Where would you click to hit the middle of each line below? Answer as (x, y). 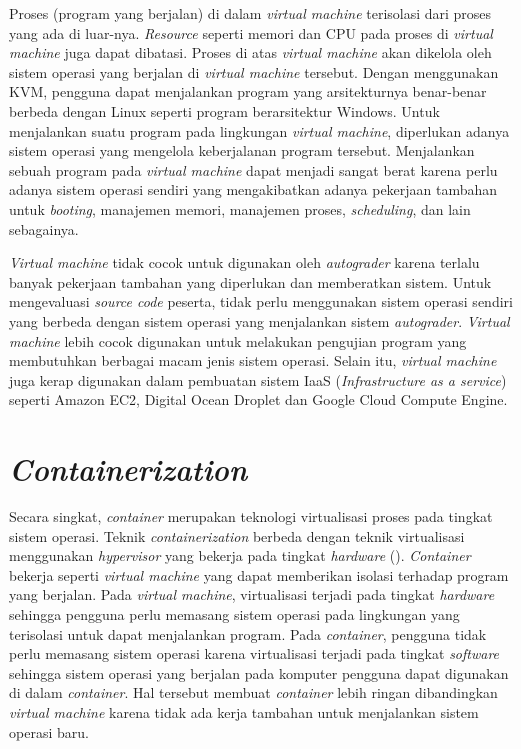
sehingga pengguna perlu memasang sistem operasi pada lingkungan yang (234, 613)
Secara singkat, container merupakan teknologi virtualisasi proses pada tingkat (251, 516)
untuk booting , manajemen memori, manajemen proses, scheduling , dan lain (240, 208)
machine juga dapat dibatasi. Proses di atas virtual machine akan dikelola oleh (250, 52)
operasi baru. (49, 731)
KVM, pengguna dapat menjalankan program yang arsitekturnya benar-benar (248, 91)
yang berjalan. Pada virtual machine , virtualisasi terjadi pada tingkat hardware (252, 594)
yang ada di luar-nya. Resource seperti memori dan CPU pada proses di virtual (251, 32)
